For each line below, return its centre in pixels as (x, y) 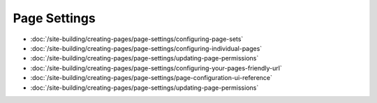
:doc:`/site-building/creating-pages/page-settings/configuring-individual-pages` (146, 48)
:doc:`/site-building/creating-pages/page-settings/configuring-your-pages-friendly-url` (156, 68)
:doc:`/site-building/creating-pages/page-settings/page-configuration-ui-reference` (151, 78)
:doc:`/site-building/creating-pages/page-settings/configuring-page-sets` (137, 39)
